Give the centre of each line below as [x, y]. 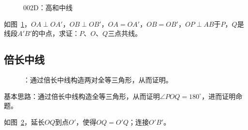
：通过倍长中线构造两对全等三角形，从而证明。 [98, 79]
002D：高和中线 [48, 7]
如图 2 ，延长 [24, 122]
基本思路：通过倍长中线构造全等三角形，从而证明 [82, 96]
